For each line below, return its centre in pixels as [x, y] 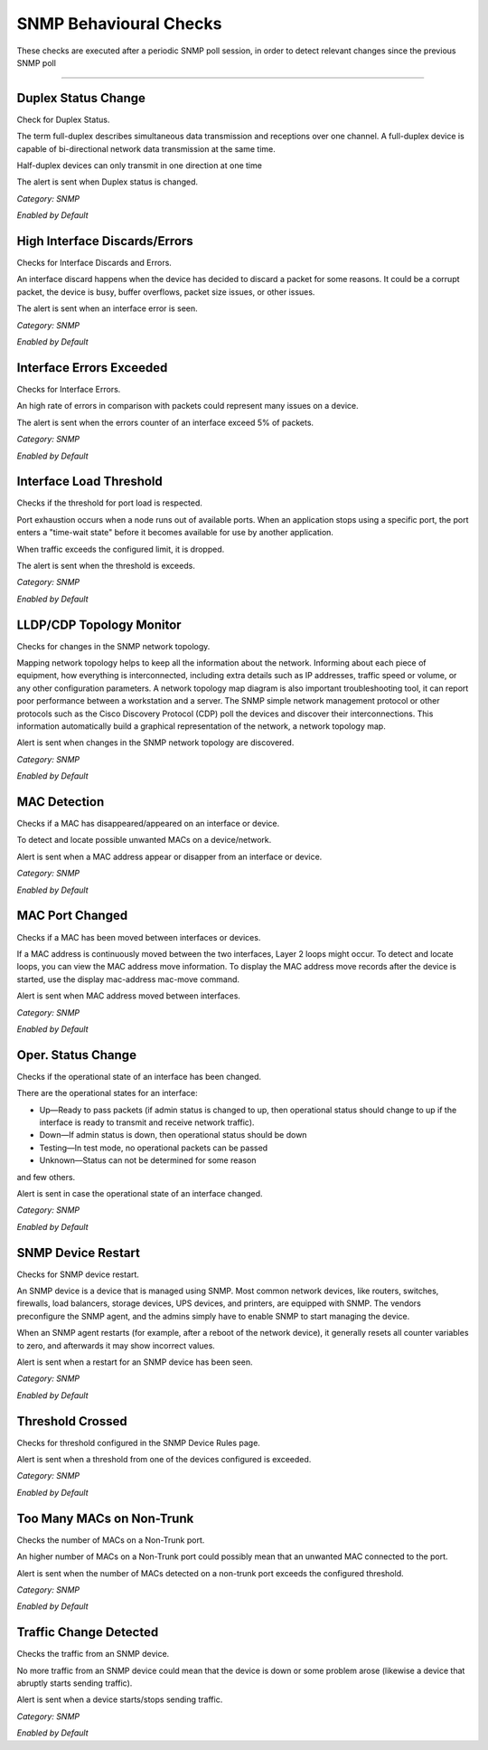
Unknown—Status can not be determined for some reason [148, 1160]
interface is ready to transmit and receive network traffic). [147, 1122]
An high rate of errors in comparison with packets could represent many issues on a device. [188, 406]
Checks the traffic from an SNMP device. [93, 1654]
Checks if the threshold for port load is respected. [110, 503]
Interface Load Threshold [89, 482]
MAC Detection [61, 802]
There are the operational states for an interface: [107, 1093]
